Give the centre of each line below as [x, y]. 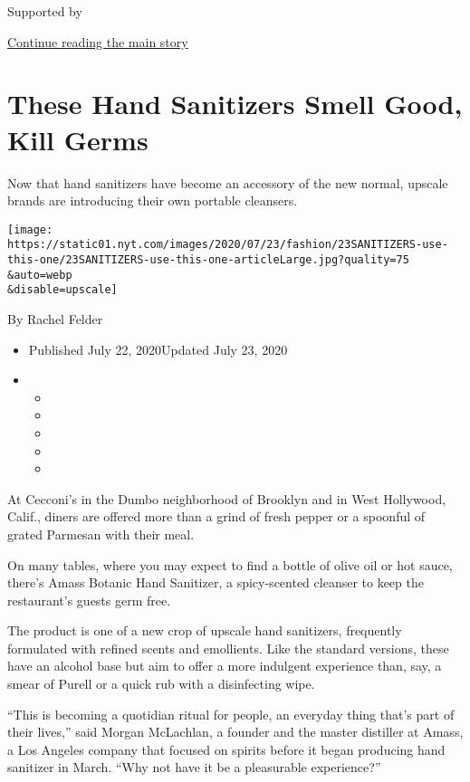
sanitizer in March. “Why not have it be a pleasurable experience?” [194, 767]
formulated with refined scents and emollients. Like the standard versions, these [228, 648]
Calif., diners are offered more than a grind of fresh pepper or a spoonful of [216, 516]
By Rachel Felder [55, 318]
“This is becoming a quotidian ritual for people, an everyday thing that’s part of [231, 714]
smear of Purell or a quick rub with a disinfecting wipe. [161, 684]
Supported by [45, 11]
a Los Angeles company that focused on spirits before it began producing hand [226, 749]
